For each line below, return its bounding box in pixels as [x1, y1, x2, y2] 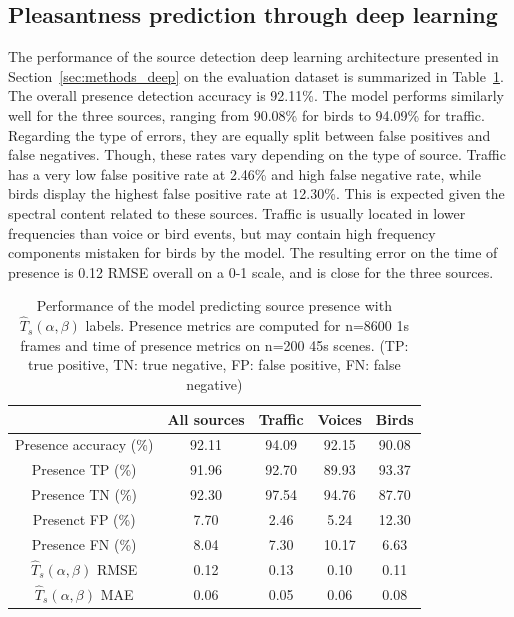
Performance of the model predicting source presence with [36, 295, 392, 316]
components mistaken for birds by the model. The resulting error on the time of [8, 242, 498, 263]
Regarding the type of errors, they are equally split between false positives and [8, 124, 491, 145]
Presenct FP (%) [32, 508, 136, 529]
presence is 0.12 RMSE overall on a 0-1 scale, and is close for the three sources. [8, 261, 494, 282]
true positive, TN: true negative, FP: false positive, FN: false [27, 354, 401, 375]
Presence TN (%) [31, 484, 138, 505]
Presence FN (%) [31, 533, 137, 554]
